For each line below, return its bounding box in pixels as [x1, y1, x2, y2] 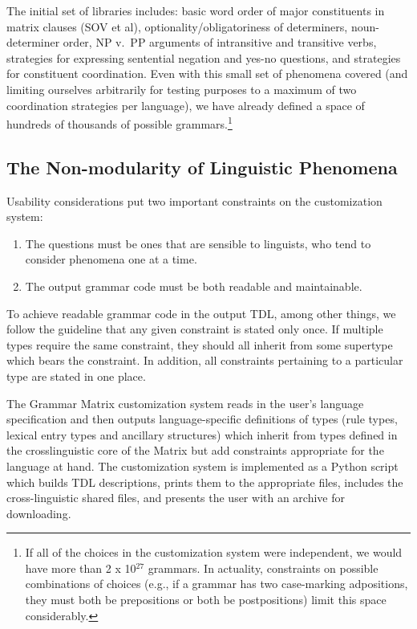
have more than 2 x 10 [25, 559, 136, 576]
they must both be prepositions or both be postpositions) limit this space [25, 591, 387, 608]
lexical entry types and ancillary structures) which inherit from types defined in [6, 426, 398, 443]
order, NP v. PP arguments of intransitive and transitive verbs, [63, 34, 377, 51]
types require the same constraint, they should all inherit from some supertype [6, 336, 393, 353]
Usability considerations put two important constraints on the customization [6, 192, 383, 209]
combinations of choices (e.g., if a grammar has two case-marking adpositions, [25, 575, 408, 592]
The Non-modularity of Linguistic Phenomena [6, 154, 398, 179]
